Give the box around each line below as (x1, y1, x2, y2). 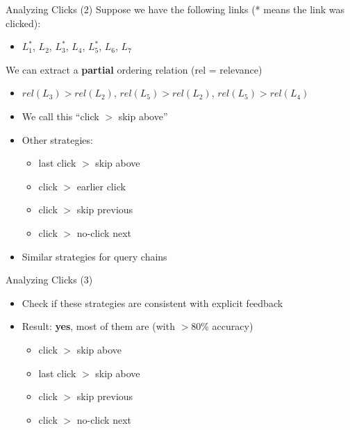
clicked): (6, 15, 41, 30)
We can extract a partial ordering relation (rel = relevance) (6, 62, 262, 76)
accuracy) (212, 319, 253, 333)
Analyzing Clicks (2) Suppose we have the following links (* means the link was (6, 2, 345, 16)
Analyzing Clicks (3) (6, 272, 93, 287)
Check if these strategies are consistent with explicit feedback (22, 295, 283, 310)
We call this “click (22, 108, 99, 123)
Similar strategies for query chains (22, 249, 167, 263)
